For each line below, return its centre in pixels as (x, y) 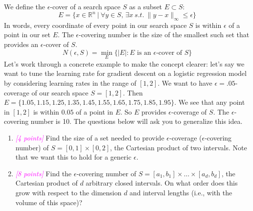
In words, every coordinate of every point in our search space (95, 25)
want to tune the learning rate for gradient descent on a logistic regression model (125, 73)
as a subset (146, 6)
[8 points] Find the (44, 173)
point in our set (27, 35)
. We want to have (185, 83)
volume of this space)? (49, 202)
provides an (21, 44)
